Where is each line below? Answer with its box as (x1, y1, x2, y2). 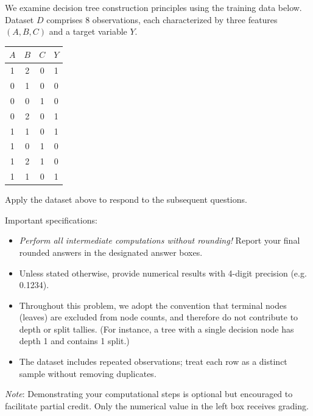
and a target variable (49, 25, 127, 38)
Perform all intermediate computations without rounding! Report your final (19, 234, 300, 247)
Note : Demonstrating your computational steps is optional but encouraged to (5, 387, 293, 400)
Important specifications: (5, 213, 97, 226)
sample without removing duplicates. (19, 367, 156, 379)
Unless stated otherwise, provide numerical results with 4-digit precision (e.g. (19, 266, 307, 279)
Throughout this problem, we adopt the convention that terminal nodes (19, 298, 287, 311)
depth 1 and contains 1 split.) (19, 334, 130, 347)
